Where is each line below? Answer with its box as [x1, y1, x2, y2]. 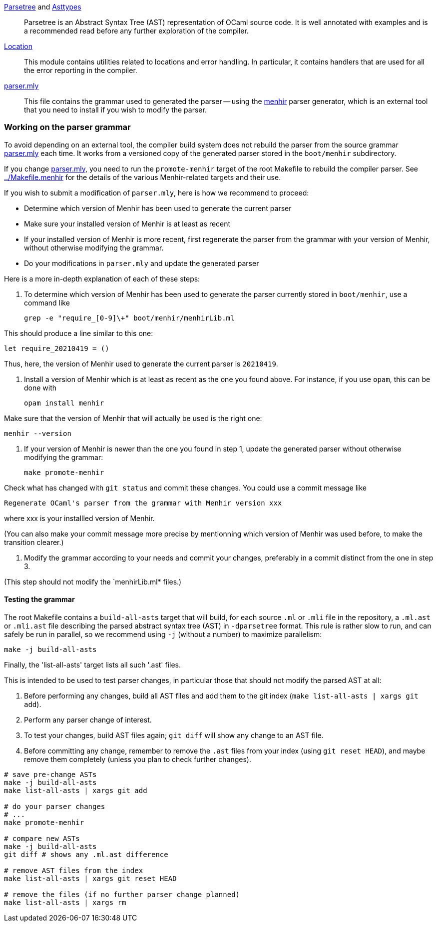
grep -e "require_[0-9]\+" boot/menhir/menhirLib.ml [24, 313, 235, 322]
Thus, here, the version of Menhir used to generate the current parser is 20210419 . [4, 359, 278, 368]
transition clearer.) [4, 537, 64, 546]
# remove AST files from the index [4, 866, 143, 874]
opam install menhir [24, 398, 104, 407]
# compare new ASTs [4, 834, 80, 842]
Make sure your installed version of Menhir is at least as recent [24, 219, 231, 228]
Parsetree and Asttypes [4, 2, 81, 11]
